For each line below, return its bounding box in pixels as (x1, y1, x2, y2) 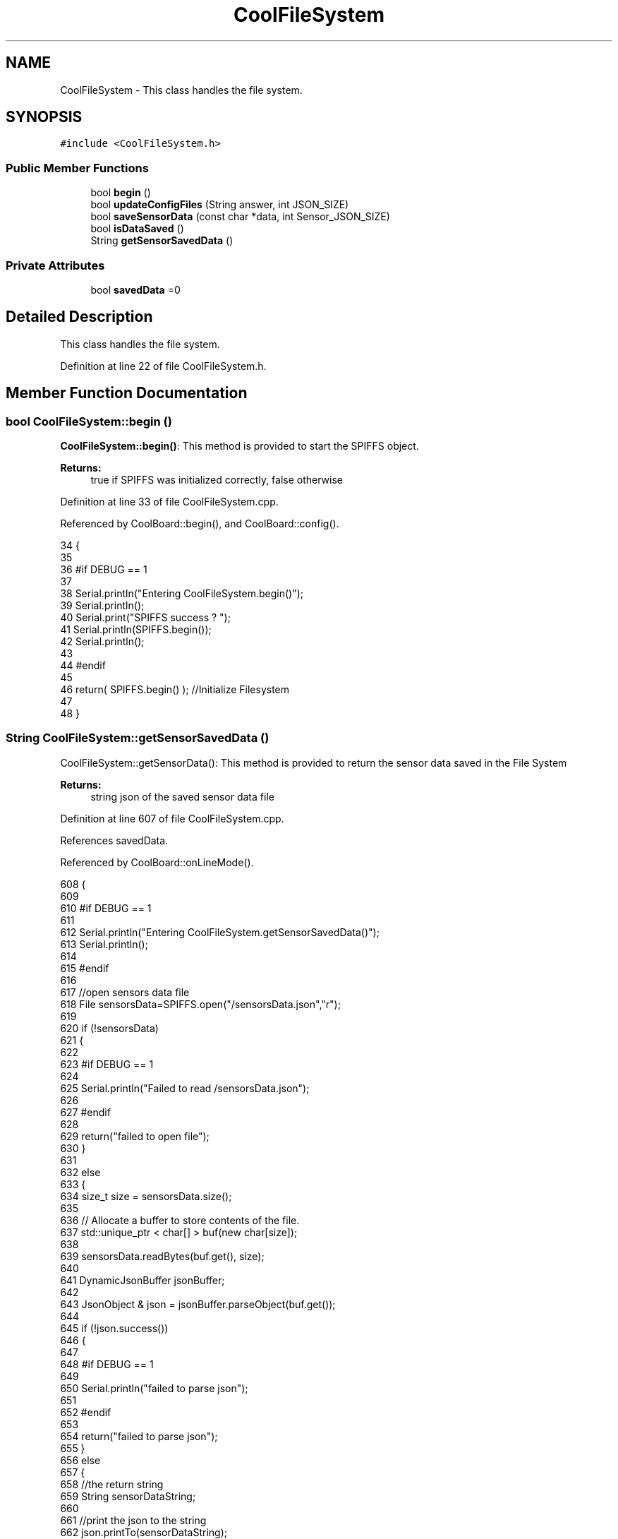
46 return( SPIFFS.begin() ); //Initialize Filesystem (60, 683, 290, 695)
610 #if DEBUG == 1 (60, 902, 152, 914)
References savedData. (60, 834, 169, 846)
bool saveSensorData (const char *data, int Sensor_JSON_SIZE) (90, 210, 390, 223)
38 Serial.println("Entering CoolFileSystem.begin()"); (60, 587, 304, 599)
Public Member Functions (6, 160, 149, 175)
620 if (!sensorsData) (60, 1022, 159, 1034)
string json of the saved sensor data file (90, 790, 274, 803)
